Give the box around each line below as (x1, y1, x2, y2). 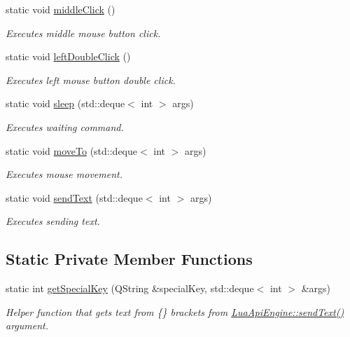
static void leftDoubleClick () (6, 49, 131, 64)
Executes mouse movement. (6, 167, 122, 181)
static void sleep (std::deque (6, 96, 125, 111)
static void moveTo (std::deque (6, 143, 137, 158)
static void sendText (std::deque (6, 190, 143, 205)
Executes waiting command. (6, 119, 124, 134)
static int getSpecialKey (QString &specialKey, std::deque (6, 281, 254, 296)
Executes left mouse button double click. (6, 72, 176, 87)
